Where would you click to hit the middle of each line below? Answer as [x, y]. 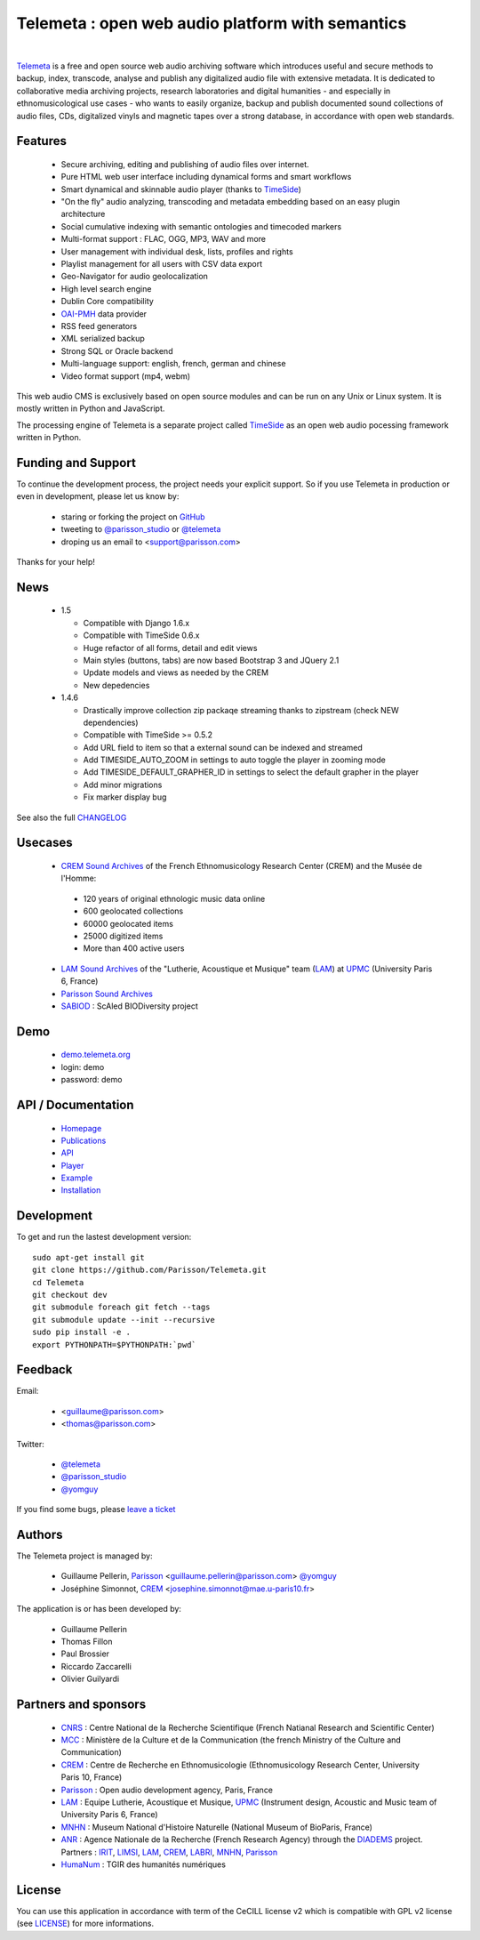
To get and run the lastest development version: [104, 1237]
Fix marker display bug [125, 797]
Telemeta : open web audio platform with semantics [212, 23]
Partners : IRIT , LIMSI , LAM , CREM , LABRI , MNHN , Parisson [169, 1852]
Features [41, 141]
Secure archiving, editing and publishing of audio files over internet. [185, 164]
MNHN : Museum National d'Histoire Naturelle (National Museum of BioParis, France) [217, 1827]
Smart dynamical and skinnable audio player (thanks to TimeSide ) [181, 189]
